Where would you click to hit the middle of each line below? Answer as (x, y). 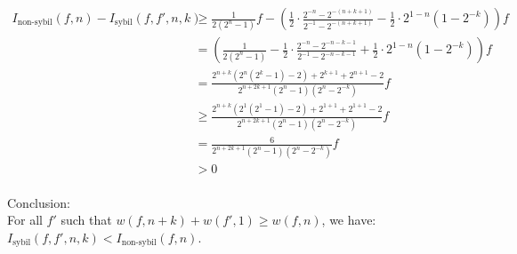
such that (86, 220)
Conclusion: (39, 202)
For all (25, 220)
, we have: (349, 220)
